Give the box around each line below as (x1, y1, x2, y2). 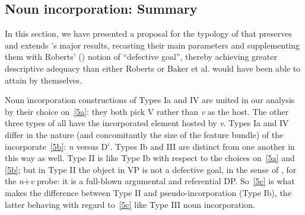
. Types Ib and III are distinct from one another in (110, 140, 295, 152)
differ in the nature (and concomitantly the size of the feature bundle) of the (5, 128, 284, 140)
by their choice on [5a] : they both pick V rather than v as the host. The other (5, 105, 289, 117)
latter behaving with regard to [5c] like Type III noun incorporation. (5, 198, 255, 210)
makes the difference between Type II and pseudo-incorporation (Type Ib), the (5, 186, 291, 198)
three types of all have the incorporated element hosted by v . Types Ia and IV (5, 117, 289, 129)
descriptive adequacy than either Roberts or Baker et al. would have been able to (5, 62, 301, 74)
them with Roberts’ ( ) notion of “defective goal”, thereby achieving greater (5, 50, 277, 63)
